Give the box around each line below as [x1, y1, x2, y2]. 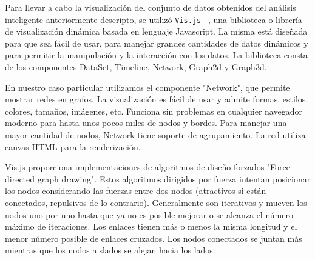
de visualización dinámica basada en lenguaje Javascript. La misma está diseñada [5, 25, 308, 38]
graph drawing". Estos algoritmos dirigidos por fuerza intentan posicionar [37, 172, 311, 185]
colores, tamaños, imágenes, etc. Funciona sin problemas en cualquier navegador [5, 104, 302, 117]
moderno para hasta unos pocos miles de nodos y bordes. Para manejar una [5, 116, 287, 129]
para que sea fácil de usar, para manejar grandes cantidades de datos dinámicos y [5, 36, 308, 49]
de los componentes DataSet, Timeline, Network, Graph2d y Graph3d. [5, 61, 267, 73]
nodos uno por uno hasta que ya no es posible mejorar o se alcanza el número [5, 208, 293, 221]
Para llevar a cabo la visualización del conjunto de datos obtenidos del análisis [5, 1, 296, 13]
